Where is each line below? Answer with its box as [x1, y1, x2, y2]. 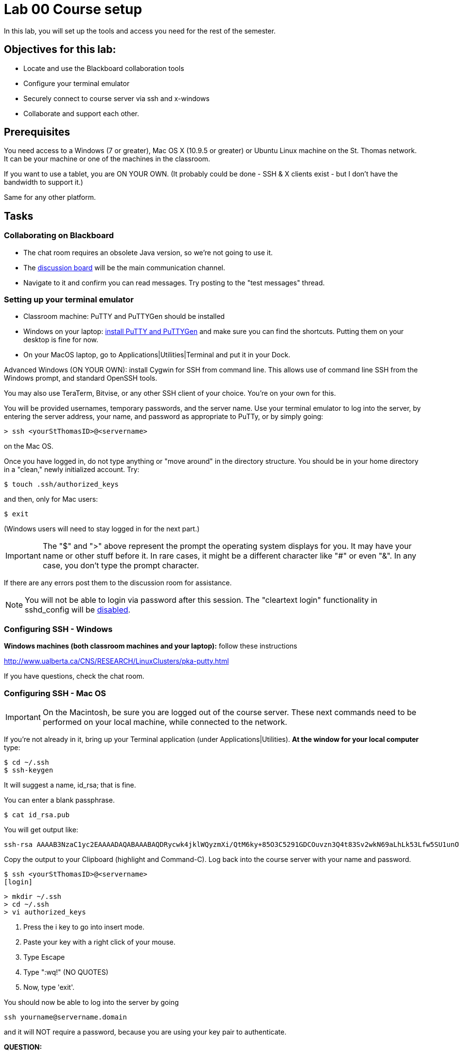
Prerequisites [4, 126, 70, 139]
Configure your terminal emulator [23, 79, 130, 88]
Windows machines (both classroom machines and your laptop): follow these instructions [4, 642, 298, 650]
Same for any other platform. [4, 193, 96, 202]
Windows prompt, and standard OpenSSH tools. [4, 374, 158, 383]
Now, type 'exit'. [23, 983, 75, 991]
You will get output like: [4, 825, 78, 834]
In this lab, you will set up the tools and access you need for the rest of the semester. [4, 26, 276, 35]
